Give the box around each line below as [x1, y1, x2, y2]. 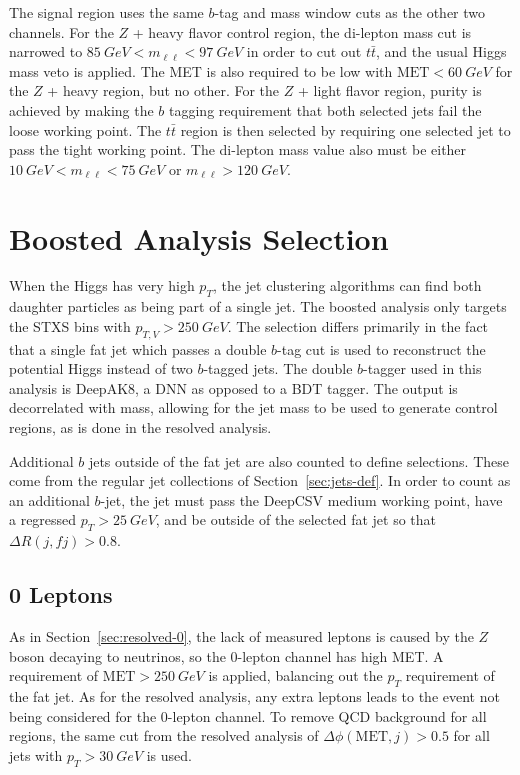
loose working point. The [9, 119, 162, 140]
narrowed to [9, 41, 83, 62]
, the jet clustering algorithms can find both [212, 275, 482, 296]
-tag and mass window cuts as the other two [214, 2, 486, 22]
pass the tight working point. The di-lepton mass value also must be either [9, 139, 467, 160]
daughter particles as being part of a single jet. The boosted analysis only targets [9, 296, 507, 317]
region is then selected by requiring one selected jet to [180, 119, 511, 140]
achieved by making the [9, 99, 154, 120]
